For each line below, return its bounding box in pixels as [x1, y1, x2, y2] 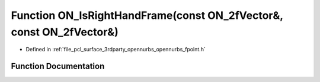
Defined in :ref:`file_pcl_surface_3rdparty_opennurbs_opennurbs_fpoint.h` [25, 46, 206, 53]
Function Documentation [11, 61, 105, 71]
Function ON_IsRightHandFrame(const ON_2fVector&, [11, 9, 284, 22]
